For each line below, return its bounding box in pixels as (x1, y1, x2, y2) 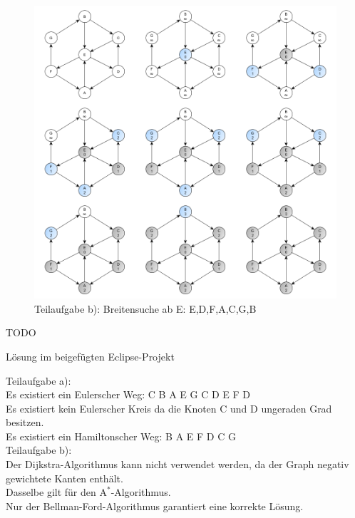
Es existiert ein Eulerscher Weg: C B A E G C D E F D (6, 387, 251, 402)
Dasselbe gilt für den (6, 485, 96, 499)
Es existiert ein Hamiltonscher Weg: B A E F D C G (6, 428, 236, 443)
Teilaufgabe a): (6, 373, 71, 388)
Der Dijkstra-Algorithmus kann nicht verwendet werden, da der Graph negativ (6, 457, 349, 472)
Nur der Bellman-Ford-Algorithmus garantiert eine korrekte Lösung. (6, 498, 304, 513)
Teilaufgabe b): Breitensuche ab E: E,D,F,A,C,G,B (34, 301, 257, 316)
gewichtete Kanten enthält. (6, 470, 123, 485)
